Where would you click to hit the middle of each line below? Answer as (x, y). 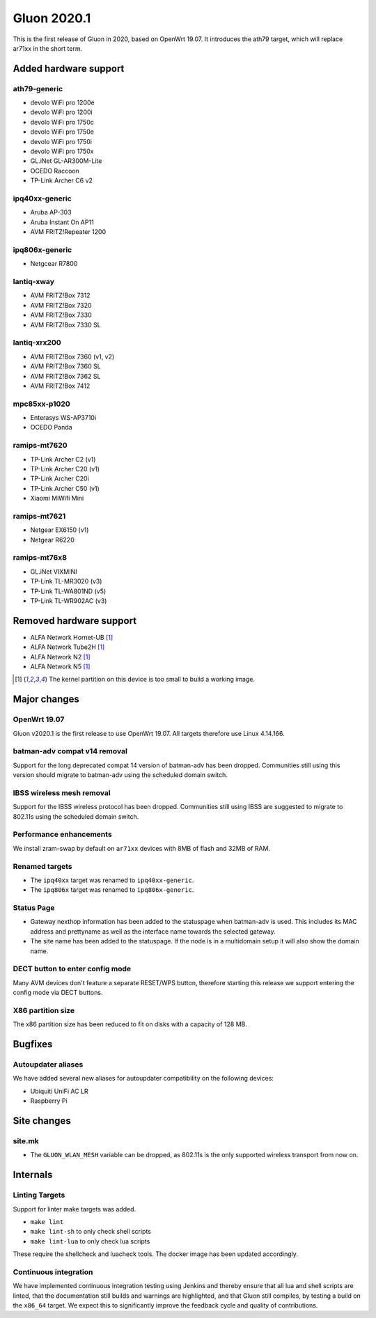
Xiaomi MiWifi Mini (57, 499)
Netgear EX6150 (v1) (60, 530)
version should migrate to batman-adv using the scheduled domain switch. (120, 775)
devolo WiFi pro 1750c (62, 122)
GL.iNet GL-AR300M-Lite (66, 161)
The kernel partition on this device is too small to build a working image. (152, 680)
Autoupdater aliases (48, 1065)
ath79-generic (38, 88)
